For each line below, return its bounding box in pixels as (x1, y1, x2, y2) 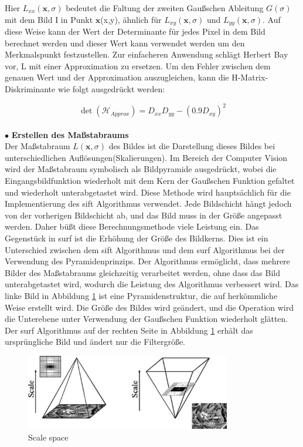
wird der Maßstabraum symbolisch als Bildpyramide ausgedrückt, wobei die (5, 163, 277, 175)
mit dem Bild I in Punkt (5, 13, 93, 25)
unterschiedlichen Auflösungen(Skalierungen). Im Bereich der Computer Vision (5, 151, 288, 163)
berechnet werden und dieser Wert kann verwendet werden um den (5, 36, 245, 49)
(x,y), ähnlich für (100, 13, 162, 25)
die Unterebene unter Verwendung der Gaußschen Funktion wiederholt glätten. (5, 312, 288, 325)
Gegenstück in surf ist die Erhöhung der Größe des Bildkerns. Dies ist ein (5, 232, 268, 244)
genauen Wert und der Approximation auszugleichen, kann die (5, 71, 229, 83)
